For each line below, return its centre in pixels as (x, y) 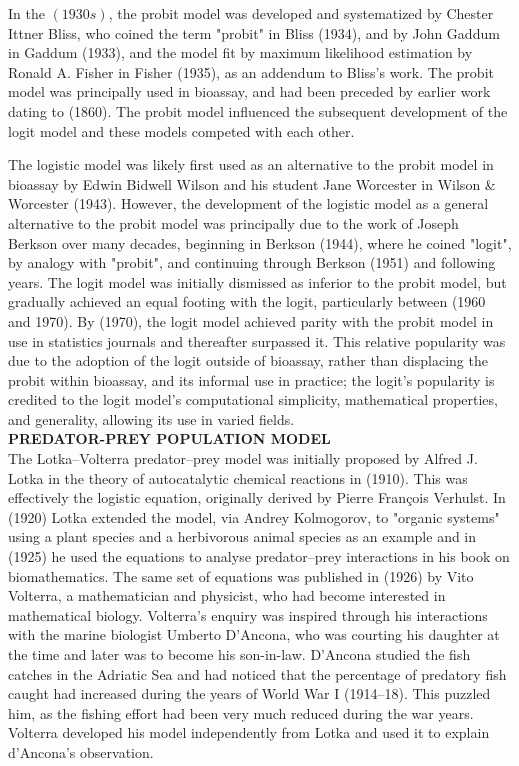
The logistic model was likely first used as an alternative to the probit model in (251, 164)
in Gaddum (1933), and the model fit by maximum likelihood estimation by (240, 52)
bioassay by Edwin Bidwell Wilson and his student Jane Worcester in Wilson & (252, 183)
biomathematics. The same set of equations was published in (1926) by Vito (241, 575)
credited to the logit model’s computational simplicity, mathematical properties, (253, 399)
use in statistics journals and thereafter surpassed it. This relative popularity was (257, 340)
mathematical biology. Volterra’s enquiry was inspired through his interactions (248, 614)
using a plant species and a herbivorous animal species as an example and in (242, 536)
